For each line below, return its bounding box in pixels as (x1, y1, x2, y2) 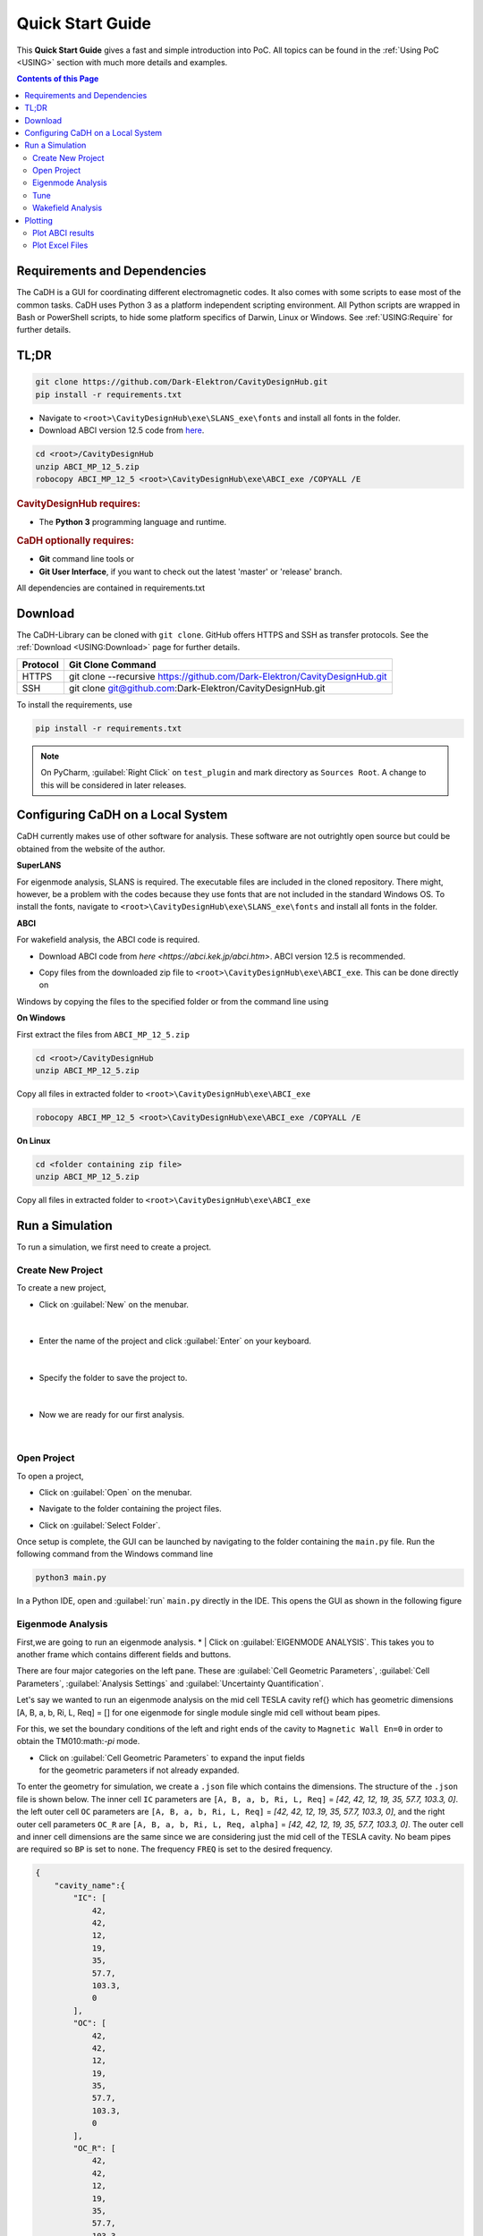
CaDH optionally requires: (16, 535, 134, 547)
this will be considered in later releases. (40, 779, 187, 791)
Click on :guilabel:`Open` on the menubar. (38, 1486, 192, 1497)
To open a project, (16, 1470, 84, 1481)
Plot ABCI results (32, 228, 95, 239)
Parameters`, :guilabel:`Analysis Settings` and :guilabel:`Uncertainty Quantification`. (16, 1678, 324, 1689)
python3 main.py (35, 1572, 107, 1583)
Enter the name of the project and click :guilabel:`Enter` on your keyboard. (38, 1335, 312, 1346)
